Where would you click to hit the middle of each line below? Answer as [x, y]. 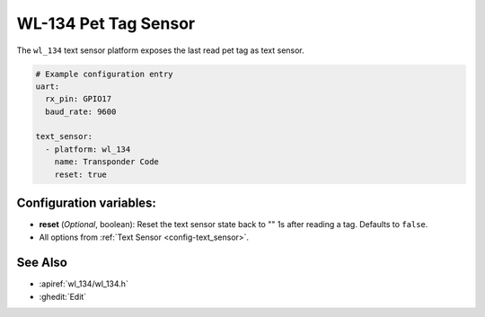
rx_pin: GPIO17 [79, 99]
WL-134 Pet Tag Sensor [106, 23]
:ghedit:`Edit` [63, 296]
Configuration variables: [87, 203]
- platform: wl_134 [88, 149]
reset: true [81, 174]
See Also [42, 263]
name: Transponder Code [106, 162]
